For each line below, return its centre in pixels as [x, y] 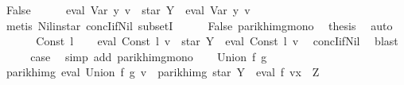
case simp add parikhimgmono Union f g [149, 56]
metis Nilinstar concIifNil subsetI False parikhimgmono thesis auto [199, 25]
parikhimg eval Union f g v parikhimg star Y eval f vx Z [163, 72]
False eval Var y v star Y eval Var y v [128, 10]
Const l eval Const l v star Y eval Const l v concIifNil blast [217, 41]
